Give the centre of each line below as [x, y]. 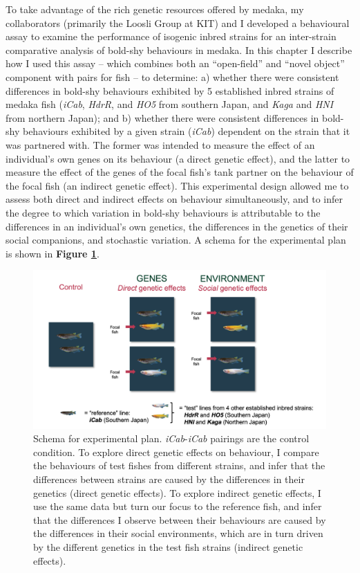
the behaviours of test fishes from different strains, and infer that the [179, 465]
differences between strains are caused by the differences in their [169, 479]
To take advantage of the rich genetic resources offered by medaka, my [155, 9]
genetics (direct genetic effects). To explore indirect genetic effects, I [177, 492]
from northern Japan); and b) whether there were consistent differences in [162, 117]
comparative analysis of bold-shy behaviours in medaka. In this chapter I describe [179, 49]
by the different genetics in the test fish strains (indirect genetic [168, 547]
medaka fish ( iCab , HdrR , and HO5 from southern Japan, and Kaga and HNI [170, 104]
